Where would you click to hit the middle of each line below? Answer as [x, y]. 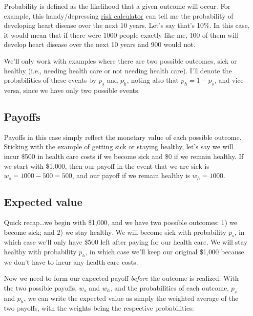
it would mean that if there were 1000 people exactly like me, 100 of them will [121, 34]
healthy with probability [40, 251]
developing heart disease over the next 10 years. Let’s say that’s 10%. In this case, [127, 25]
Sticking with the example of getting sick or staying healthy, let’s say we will [119, 147]
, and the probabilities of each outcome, [169, 287]
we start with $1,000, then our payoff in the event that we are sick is [106, 166]
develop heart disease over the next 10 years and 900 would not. [100, 44]
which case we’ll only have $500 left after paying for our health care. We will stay [126, 242]
